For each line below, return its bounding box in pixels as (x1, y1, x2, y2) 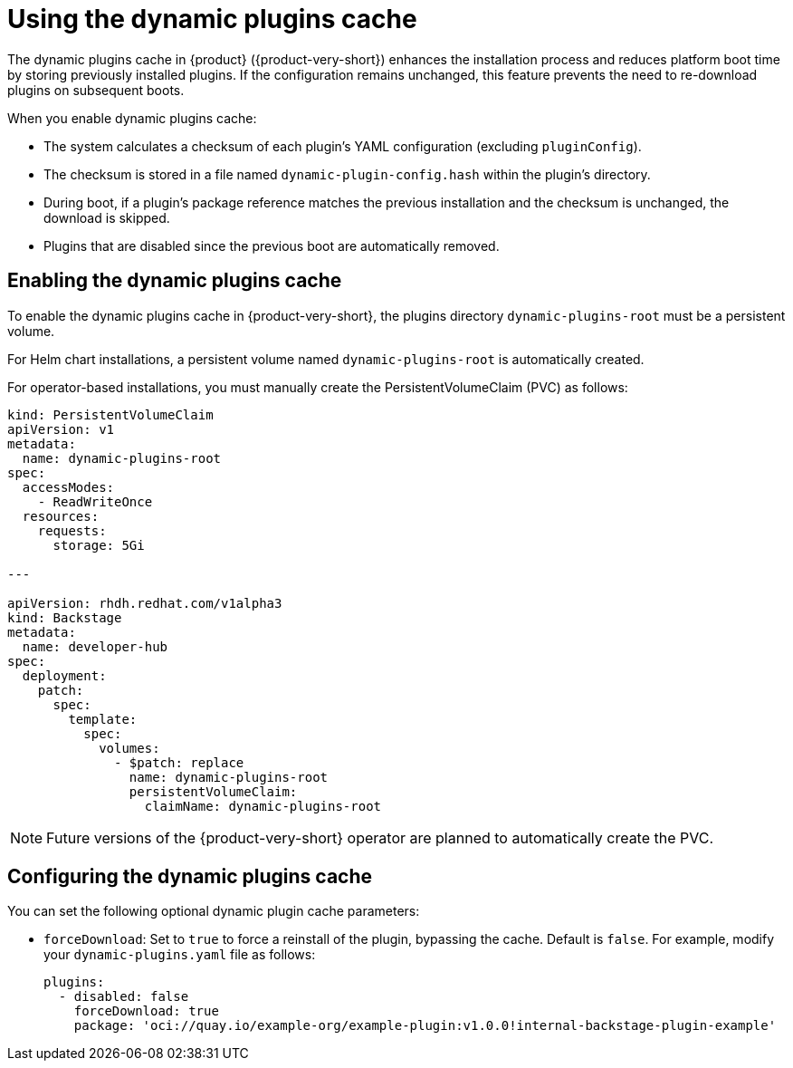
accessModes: (22, 479, 115, 495)
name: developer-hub (22, 639, 168, 654)
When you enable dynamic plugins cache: (7, 110, 257, 126)
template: (68, 711, 138, 726)
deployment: (22, 668, 107, 683)
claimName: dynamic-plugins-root (144, 798, 382, 813)
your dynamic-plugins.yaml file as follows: (43, 947, 316, 963)
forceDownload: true (73, 1004, 219, 1019)
